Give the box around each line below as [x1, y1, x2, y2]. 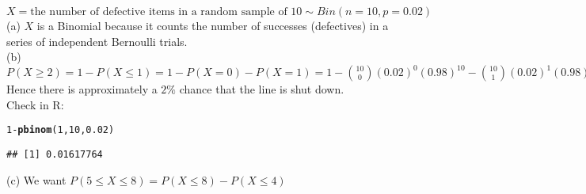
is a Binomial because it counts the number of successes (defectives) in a [36, 17, 389, 33]
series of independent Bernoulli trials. [6, 32, 188, 49]
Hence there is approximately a [6, 81, 158, 97]
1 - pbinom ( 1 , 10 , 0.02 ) [6, 124, 115, 136]
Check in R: [6, 96, 64, 112]
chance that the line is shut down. [179, 81, 344, 97]
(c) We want [6, 171, 67, 188]
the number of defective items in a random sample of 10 [30, 6, 303, 17]
